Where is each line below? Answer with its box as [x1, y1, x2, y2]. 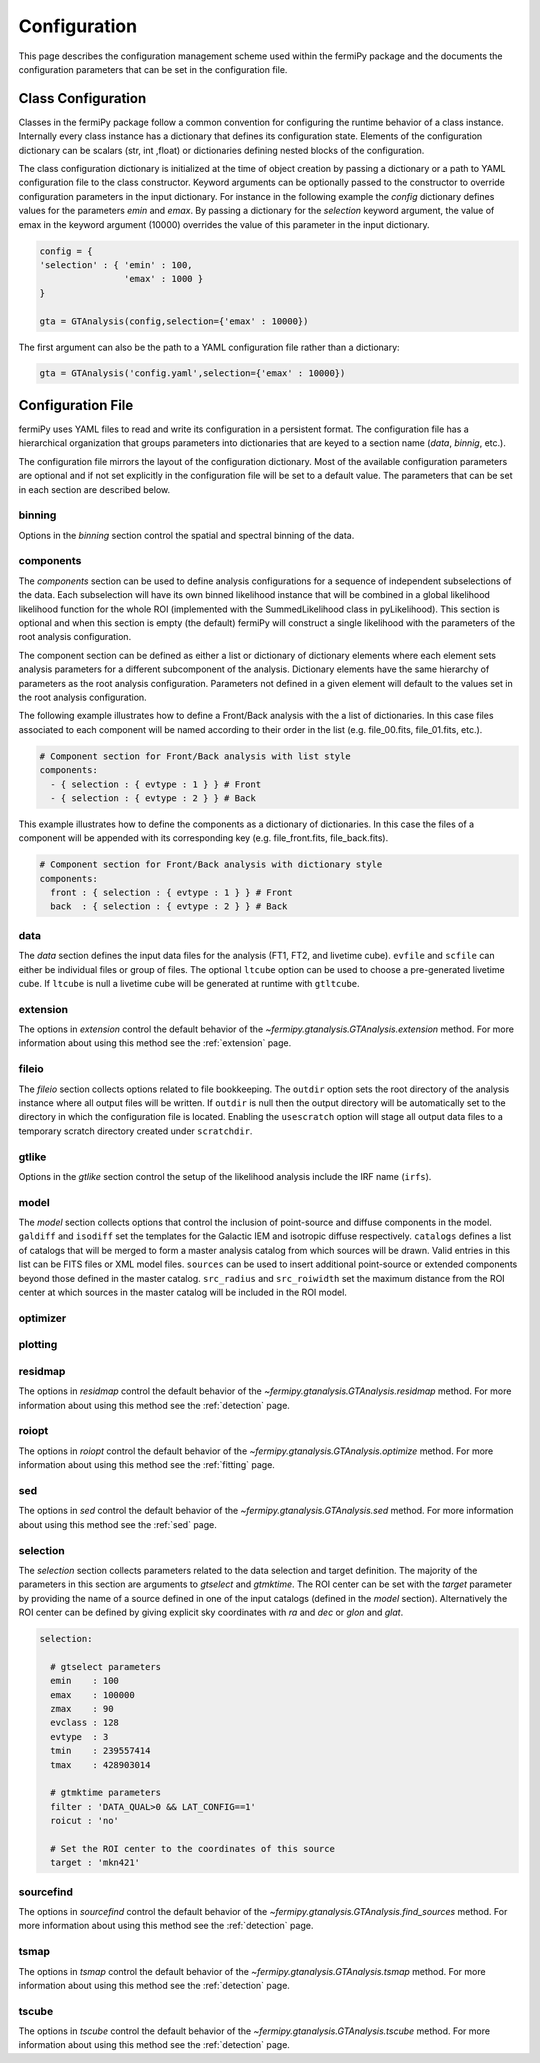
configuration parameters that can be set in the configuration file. [18, 63, 288, 75]
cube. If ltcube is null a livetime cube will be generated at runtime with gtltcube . [18, 977, 360, 989]
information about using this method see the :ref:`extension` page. [18, 1037, 292, 1049]
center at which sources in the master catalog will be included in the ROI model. [18, 1286, 347, 1299]
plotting [18, 1338, 58, 1352]
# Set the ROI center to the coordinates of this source [50, 1843, 335, 1854]
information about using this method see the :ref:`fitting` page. [18, 1459, 275, 1471]
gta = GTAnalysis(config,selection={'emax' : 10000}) [39, 315, 309, 327]
